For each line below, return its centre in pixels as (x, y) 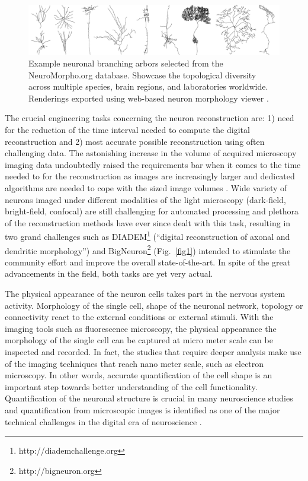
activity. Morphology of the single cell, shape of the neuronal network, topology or (154, 305)
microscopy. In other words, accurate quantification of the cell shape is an (139, 375)
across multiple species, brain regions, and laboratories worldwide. (148, 86)
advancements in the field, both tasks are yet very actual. (109, 273)
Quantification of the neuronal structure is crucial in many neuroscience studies (149, 398)
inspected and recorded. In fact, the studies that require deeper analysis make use (153, 352)
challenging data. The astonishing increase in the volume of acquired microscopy (151, 153)
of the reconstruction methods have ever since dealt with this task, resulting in (148, 222)
